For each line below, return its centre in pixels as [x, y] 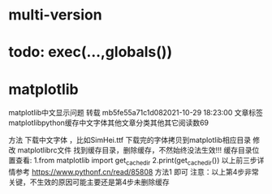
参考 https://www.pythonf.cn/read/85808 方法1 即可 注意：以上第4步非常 [137, 172]
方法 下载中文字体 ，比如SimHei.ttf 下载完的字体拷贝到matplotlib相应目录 [130, 140]
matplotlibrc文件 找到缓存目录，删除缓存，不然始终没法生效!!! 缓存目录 [135, 150]
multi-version [56, 15]
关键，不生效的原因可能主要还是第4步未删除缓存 [89, 182]
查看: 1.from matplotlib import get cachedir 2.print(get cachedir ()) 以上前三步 [136, 162]
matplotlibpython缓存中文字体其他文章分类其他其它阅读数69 [109, 123]
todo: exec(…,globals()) [91, 52]
